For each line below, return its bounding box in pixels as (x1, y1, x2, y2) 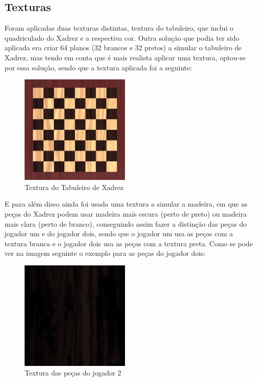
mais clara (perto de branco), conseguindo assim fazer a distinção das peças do (5, 218, 247, 229)
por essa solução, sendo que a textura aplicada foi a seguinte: (5, 62, 192, 72)
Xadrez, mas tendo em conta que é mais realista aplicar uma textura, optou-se (5, 52, 246, 62)
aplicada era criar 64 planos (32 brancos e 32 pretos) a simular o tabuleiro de (5, 42, 242, 53)
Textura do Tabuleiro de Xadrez (25, 181, 123, 192)
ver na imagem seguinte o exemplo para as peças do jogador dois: (5, 248, 206, 258)
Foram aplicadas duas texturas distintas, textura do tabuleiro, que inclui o (5, 23, 233, 33)
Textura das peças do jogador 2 (25, 367, 121, 378)
